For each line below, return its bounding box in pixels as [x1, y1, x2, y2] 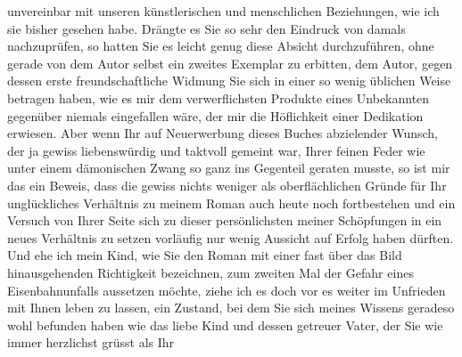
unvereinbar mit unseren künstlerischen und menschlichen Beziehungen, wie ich [7, 2, 440, 20]
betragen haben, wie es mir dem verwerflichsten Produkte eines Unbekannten [7, 88, 430, 107]
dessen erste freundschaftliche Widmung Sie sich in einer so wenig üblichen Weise [7, 71, 451, 90]
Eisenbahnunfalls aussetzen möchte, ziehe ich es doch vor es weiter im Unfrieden [7, 280, 446, 299]
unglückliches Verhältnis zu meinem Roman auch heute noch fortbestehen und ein [7, 193, 456, 212]
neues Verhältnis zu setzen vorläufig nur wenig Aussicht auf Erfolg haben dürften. [7, 228, 454, 247]
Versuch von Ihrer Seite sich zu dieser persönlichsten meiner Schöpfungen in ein [7, 211, 442, 230]
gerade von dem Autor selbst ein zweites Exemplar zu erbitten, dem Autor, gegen [7, 53, 453, 72]
